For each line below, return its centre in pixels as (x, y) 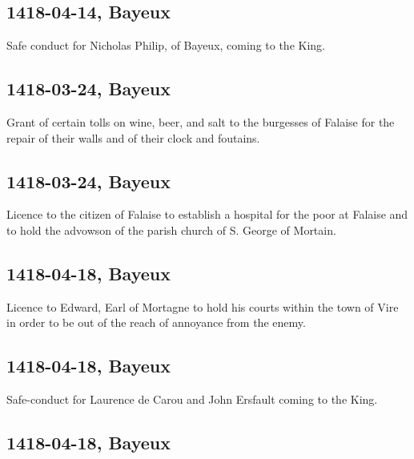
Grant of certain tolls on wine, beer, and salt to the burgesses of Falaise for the (201, 122)
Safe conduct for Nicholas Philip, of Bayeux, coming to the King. (166, 45)
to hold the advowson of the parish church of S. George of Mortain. (171, 229)
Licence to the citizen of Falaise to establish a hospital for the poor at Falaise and (207, 214)
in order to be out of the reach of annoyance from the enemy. (156, 322)
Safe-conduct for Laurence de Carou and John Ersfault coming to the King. (192, 399)
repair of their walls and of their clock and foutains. (133, 137)
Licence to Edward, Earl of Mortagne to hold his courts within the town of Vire (203, 306)
